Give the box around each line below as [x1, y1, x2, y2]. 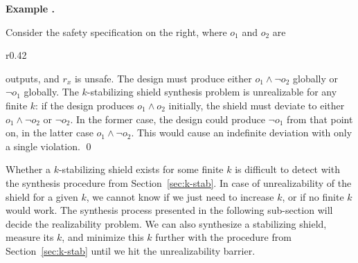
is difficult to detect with [235, 162, 340, 176]
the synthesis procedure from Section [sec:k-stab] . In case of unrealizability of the [6, 175, 352, 190]
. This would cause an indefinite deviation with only [131, 125, 352, 140]
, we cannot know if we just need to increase [86, 189, 274, 203]
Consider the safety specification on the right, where [6, 24, 227, 39]
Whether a [6, 162, 51, 176]
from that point [287, 111, 353, 126]
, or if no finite [282, 189, 344, 203]
